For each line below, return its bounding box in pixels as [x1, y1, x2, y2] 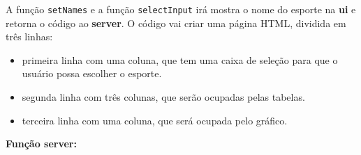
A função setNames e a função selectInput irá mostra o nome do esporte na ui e [6, 2, 356, 16]
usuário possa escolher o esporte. [22, 66, 162, 81]
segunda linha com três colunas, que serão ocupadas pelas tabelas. [22, 90, 305, 104]
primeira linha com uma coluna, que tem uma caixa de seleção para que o [22, 52, 338, 67]
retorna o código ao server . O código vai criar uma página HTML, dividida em [6, 15, 346, 30]
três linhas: [6, 29, 53, 44]
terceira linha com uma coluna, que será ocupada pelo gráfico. [22, 113, 288, 127]
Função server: [6, 136, 77, 151]
